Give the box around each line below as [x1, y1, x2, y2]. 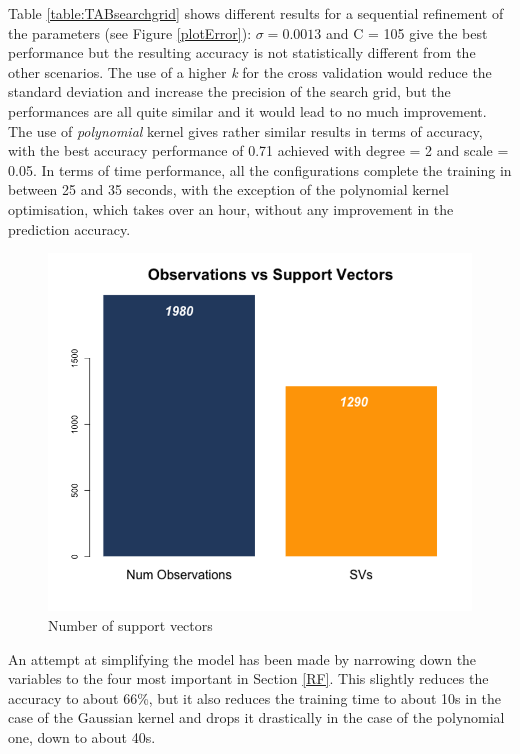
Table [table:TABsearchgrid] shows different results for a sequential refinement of [8, 3, 504, 23]
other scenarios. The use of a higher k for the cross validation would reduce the [8, 61, 492, 82]
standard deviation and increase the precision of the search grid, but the [8, 81, 451, 102]
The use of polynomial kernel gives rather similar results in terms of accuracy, [8, 120, 483, 141]
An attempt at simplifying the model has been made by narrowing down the [8, 648, 477, 669]
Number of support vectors [48, 614, 213, 635]
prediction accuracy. [8, 218, 131, 239]
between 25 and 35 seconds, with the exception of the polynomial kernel [8, 179, 449, 200]
